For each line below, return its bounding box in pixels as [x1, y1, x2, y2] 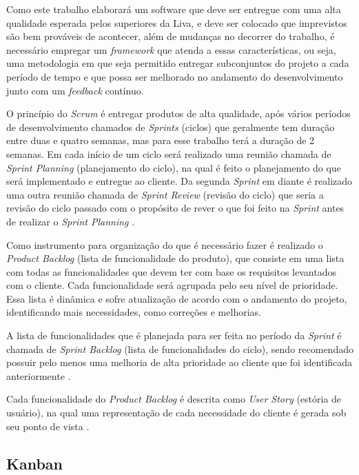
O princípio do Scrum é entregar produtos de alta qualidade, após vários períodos [6, 106, 351, 121]
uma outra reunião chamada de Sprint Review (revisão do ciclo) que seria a [6, 187, 324, 201]
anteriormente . [6, 368, 71, 383]
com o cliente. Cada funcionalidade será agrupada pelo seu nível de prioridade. [6, 278, 338, 292]
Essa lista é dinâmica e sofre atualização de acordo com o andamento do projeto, [6, 291, 347, 305]
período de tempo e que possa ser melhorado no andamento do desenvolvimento [6, 69, 343, 83]
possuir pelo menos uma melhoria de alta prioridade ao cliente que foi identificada [6, 355, 353, 370]
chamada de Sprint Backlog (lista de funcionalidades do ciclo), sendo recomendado [6, 341, 353, 356]
